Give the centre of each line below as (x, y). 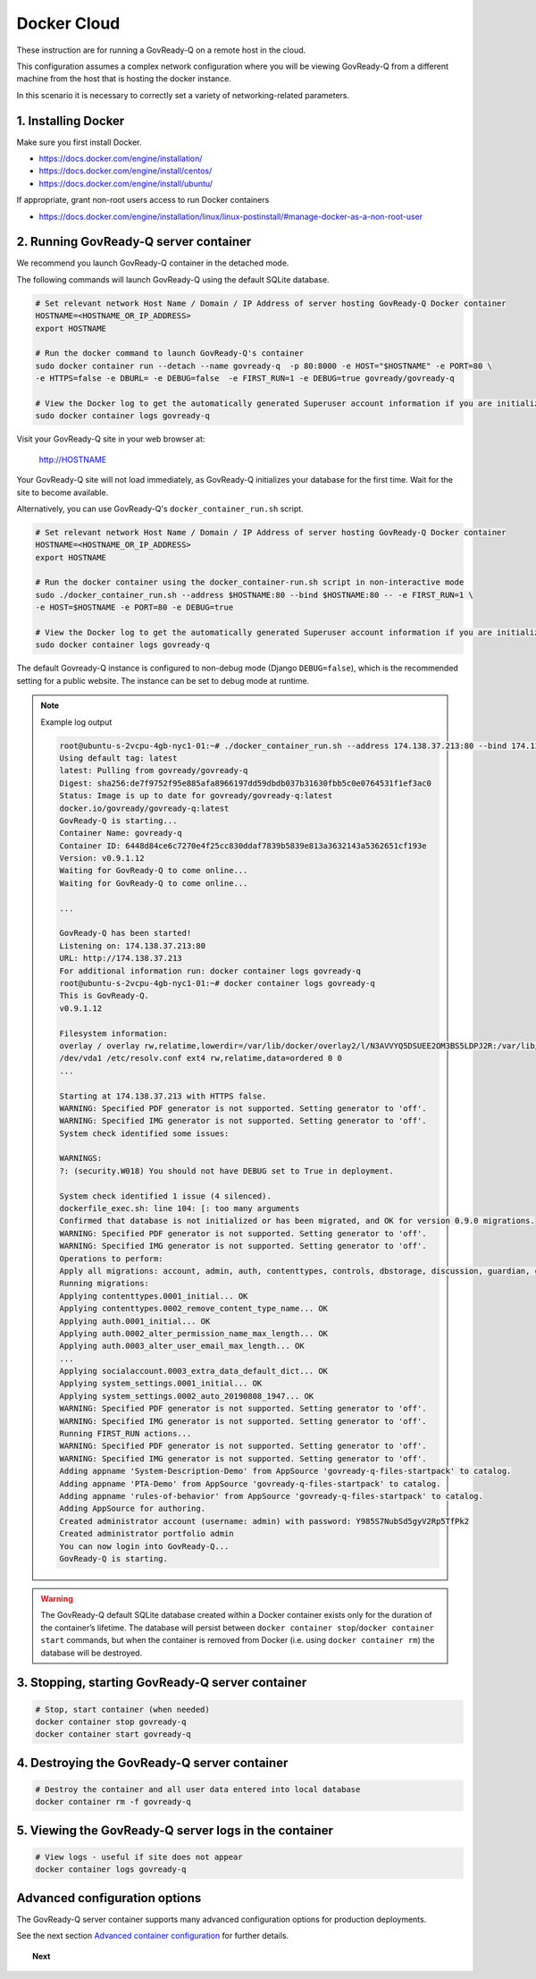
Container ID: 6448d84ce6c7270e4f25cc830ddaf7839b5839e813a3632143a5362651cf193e (243, 846)
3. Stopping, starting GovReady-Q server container (162, 1683)
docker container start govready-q (113, 1735)
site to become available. (63, 493)
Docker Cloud (68, 23)
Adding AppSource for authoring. (132, 1509)
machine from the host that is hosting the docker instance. (124, 79)
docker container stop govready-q (111, 1722)
